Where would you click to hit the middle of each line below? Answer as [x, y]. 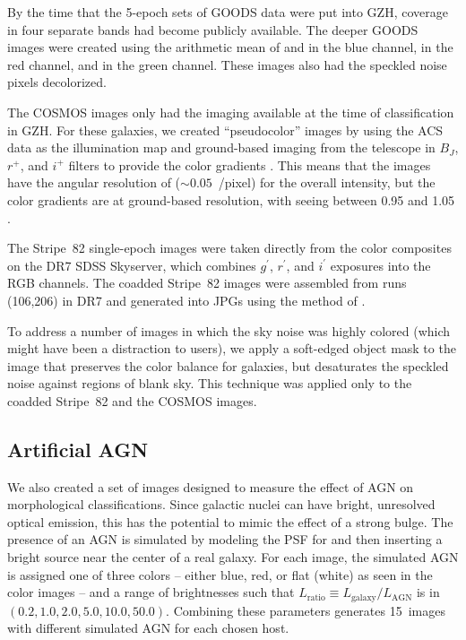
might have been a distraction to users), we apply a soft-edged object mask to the [232, 348]
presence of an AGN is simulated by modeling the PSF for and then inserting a [225, 539]
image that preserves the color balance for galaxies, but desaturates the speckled [228, 365]
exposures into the [380, 265]
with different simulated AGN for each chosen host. [148, 628]
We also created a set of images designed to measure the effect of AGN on [211, 486]
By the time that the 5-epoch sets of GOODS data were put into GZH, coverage [228, 12]
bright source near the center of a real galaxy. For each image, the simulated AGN [233, 557]
